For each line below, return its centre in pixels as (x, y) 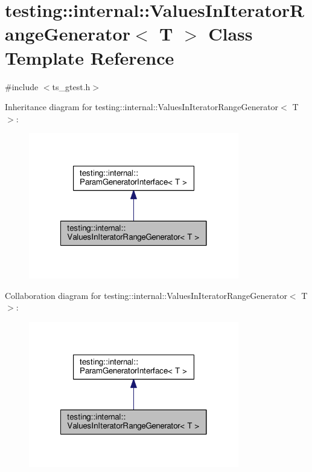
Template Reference (90, 57)
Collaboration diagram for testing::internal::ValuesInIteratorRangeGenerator (146, 295)
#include (22, 86)
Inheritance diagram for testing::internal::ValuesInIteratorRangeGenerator (142, 107)
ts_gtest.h (71, 86)
